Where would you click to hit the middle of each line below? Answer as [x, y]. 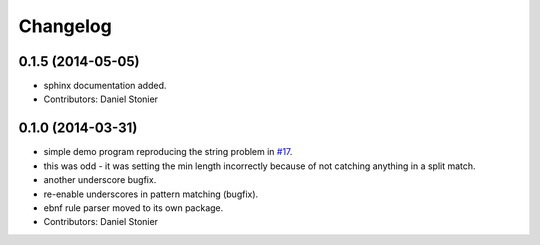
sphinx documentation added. [105, 86]
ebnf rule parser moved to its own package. [133, 207]
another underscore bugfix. [100, 180]
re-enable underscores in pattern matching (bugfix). [151, 194]
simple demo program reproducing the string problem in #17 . [168, 152]
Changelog [65, 26]
